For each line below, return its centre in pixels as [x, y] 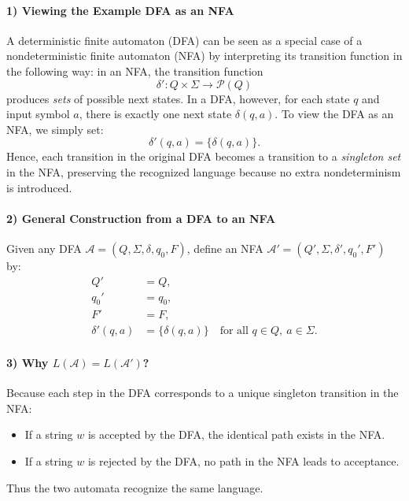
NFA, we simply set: [55, 129]
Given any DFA [44, 248]
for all [234, 331]
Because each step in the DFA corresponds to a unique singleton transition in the [203, 393]
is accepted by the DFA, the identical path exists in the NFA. [236, 434]
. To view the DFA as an [334, 114]
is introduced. [39, 187]
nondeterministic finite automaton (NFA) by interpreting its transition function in [204, 56]
